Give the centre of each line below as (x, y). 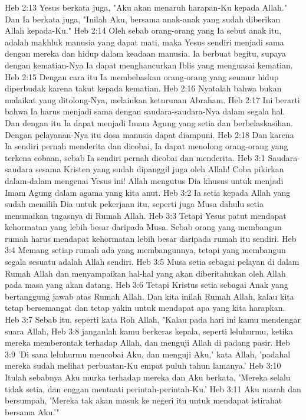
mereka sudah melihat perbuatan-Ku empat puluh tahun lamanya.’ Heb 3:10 (143, 365)
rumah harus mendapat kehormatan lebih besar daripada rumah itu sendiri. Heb (151, 238)
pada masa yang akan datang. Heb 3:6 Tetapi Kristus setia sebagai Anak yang (147, 285)
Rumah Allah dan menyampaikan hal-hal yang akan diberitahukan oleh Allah (145, 273)
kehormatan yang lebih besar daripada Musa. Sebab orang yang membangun (143, 227)
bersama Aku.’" (32, 411)
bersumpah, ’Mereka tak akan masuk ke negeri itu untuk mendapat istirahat (144, 400)
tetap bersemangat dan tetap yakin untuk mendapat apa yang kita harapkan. (145, 308)
